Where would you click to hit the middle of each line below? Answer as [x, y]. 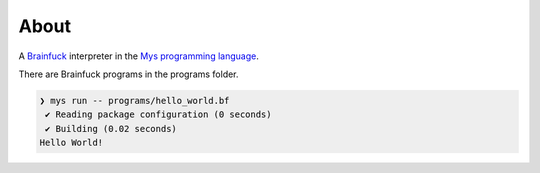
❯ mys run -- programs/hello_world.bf [134, 100]
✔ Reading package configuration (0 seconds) [158, 114]
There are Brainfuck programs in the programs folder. [128, 74]
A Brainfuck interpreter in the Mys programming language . [138, 56]
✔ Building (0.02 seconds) [111, 128]
